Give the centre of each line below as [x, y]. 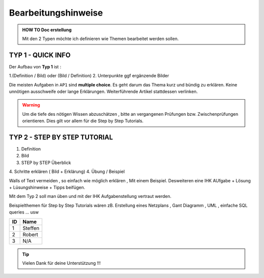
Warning [31, 105]
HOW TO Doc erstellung [47, 30]
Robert [31, 235]
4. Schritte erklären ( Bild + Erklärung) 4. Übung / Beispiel [67, 171]
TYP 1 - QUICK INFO [40, 55]
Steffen [31, 228]
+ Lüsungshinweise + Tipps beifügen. [47, 188]
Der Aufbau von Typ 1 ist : [35, 66]
